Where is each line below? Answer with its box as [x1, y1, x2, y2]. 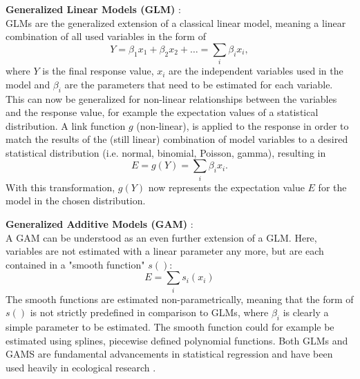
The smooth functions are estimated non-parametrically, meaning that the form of [6, 291, 354, 306]
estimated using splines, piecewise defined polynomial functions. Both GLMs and [6, 333, 348, 347]
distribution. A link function [6, 118, 126, 133]
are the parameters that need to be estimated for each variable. [64, 77, 333, 91]
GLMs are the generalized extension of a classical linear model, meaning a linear [6, 15, 346, 30]
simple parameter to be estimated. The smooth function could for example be [6, 320, 334, 334]
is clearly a [283, 305, 329, 320]
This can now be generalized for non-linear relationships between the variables [6, 91, 337, 106]
